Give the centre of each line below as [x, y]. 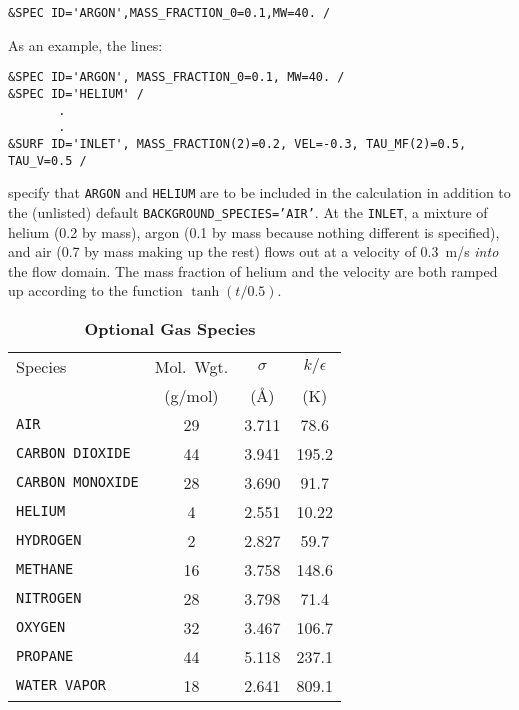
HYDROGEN [49, 540]
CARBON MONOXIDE [77, 482]
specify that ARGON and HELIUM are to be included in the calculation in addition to [259, 192]
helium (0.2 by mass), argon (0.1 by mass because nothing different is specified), [254, 231]
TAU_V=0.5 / [47, 160]
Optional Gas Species [170, 328]
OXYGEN [41, 627]
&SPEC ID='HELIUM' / [76, 93]
